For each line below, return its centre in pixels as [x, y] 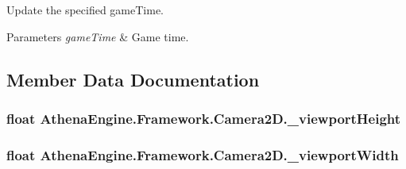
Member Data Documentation [133, 79]
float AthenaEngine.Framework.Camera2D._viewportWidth [203, 154]
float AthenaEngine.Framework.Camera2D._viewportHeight [204, 118]
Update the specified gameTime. [85, 10]
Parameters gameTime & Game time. [98, 36]
